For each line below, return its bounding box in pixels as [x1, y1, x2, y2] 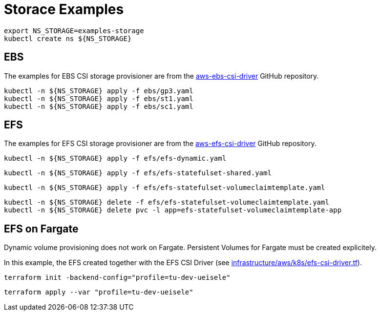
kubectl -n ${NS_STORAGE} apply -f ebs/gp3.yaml [4, 86, 193, 95]
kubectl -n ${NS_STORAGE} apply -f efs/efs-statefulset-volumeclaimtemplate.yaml [4, 184, 325, 192]
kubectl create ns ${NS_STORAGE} [4, 34, 132, 42]
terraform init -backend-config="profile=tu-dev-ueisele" [4, 273, 231, 282]
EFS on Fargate [4, 222, 79, 235]
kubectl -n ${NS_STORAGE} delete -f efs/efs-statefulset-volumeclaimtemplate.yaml [4, 198, 329, 207]
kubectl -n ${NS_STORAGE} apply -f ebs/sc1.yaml [4, 102, 193, 110]
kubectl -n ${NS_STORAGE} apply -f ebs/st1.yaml [4, 94, 193, 103]
